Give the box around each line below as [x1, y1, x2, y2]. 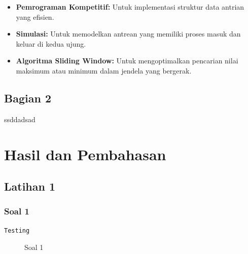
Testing [4, 227, 30, 234]
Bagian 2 [4, 90, 51, 105]
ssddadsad [4, 114, 36, 124]
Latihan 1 [4, 178, 56, 194]
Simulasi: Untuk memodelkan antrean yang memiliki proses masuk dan [16, 28, 241, 39]
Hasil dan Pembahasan [4, 143, 166, 164]
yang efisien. [16, 11, 54, 22]
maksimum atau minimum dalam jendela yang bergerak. [16, 65, 192, 76]
